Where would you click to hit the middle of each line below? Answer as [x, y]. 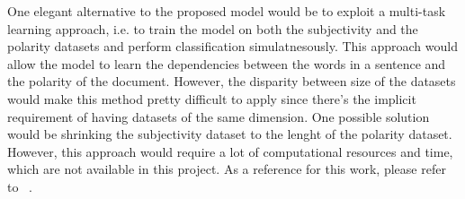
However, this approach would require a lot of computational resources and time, [230, 151]
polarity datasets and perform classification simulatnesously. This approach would [232, 46]
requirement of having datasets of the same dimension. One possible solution [219, 116]
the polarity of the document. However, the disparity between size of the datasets [232, 81]
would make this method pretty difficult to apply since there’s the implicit [212, 98]
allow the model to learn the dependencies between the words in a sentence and [227, 63]
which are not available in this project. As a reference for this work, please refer [227, 169]
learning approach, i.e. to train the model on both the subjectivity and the [213, 28]
